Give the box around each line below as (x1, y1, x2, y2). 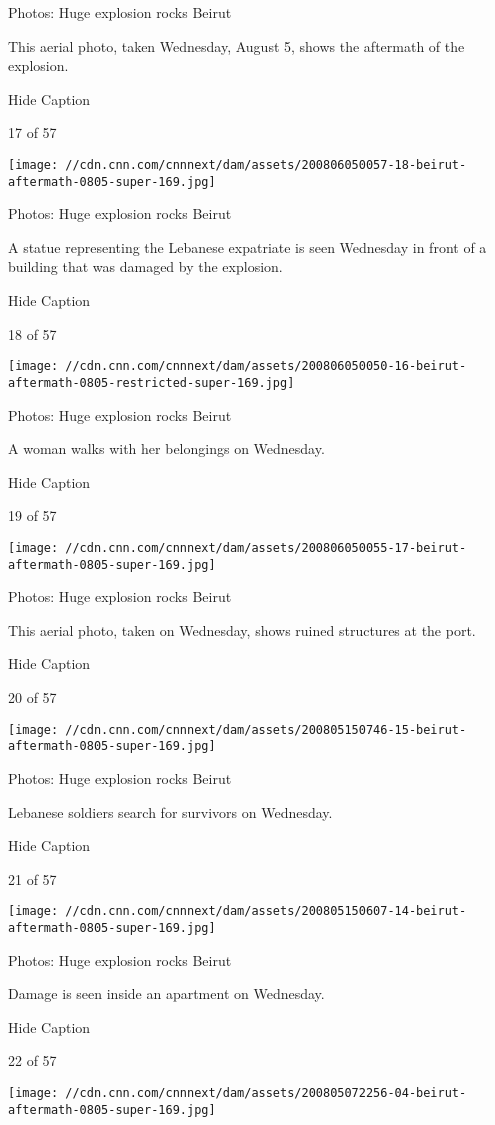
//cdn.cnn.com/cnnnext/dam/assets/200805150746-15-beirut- (65, 722, 467, 737)
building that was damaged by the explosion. (8, 256, 283, 277)
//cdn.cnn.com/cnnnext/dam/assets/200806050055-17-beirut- (65, 540, 467, 555)
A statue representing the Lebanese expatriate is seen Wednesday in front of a (8, 236, 487, 257)
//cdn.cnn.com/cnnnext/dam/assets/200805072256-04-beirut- (65, 1086, 467, 1100)
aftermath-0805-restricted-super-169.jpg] (8, 375, 295, 390)
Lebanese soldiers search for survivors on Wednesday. (8, 801, 333, 822)
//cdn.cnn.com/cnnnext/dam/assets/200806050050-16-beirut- (65, 359, 467, 374)
